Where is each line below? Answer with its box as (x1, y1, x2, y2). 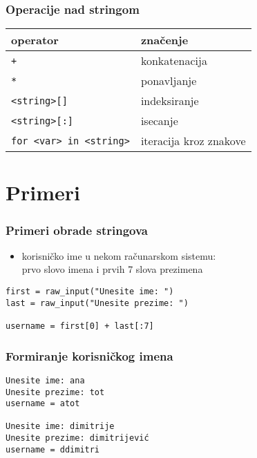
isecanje (140, 113, 178, 129)
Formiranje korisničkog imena (6, 347, 173, 364)
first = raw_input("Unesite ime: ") (6, 287, 174, 296)
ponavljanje (140, 73, 197, 89)
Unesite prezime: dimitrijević (6, 433, 149, 443)
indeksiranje (140, 93, 199, 109)
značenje (140, 32, 189, 48)
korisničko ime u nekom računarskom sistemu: (21, 248, 216, 263)
